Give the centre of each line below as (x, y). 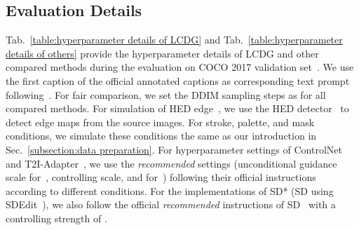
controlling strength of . (56, 218)
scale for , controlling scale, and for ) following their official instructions (161, 177)
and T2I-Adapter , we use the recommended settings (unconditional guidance (171, 163)
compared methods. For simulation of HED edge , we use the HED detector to (177, 108)
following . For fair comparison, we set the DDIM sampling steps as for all (166, 94)
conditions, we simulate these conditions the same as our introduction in (161, 136)
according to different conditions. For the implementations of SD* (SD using (170, 190)
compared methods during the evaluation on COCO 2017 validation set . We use (180, 67)
